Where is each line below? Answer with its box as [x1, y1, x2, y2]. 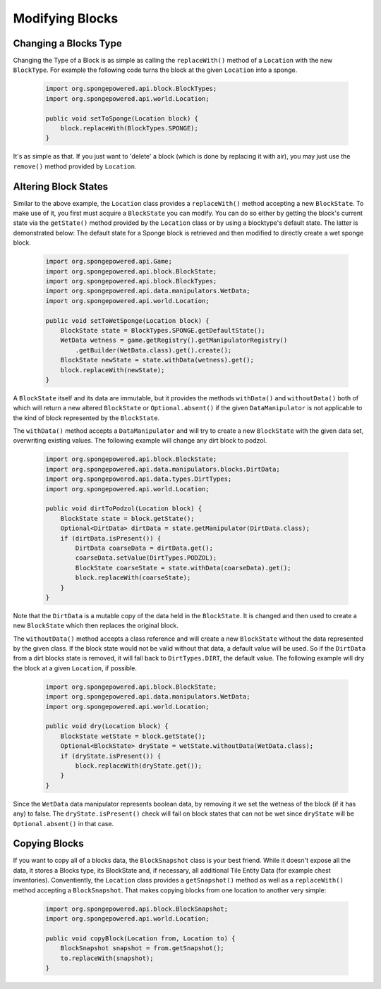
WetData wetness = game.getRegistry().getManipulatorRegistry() [60, 336, 288, 345]
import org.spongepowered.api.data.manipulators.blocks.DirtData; [45, 465, 280, 473]
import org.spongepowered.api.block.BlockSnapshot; [45, 904, 229, 913]
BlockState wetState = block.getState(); [60, 732, 206, 740]
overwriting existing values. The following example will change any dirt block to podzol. [13, 436, 267, 445]
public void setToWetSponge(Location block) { [45, 317, 210, 324]
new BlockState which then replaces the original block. [13, 621, 179, 630]
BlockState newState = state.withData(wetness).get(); [60, 356, 254, 364]
